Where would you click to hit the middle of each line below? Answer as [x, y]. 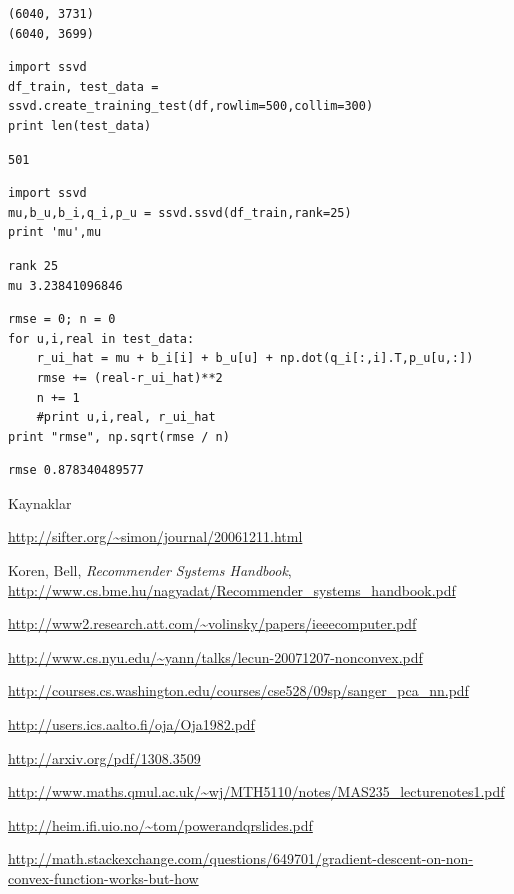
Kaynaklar [40, 502]
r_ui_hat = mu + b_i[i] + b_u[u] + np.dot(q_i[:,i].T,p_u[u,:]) [255, 358]
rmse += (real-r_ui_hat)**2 [129, 377]
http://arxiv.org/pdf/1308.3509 [104, 757]
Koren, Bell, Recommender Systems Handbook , [150, 570]
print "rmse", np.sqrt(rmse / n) [119, 436]
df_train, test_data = [83, 86]
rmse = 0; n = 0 [62, 319]
